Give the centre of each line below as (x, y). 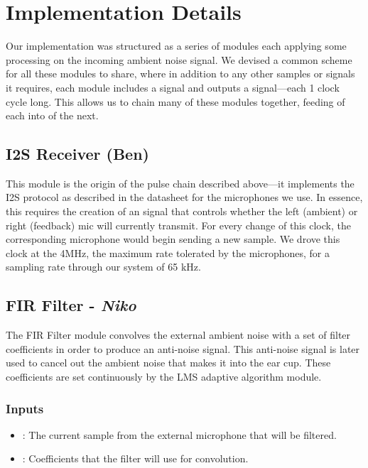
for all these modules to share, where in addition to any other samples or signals (180, 74)
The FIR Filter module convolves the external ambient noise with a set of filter (178, 335)
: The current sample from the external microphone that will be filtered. (179, 434)
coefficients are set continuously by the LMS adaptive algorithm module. (164, 377)
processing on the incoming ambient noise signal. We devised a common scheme (179, 59)
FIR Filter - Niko (71, 305)
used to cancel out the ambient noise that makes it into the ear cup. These (168, 363)
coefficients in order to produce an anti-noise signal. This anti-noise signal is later (183, 348)
